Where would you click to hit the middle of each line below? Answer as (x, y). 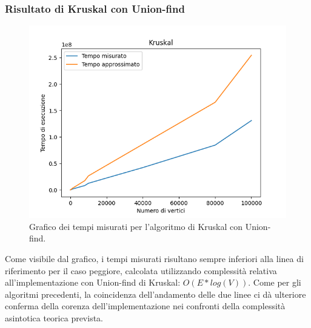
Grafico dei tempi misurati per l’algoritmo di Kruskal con (136, 226)
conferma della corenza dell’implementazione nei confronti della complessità (145, 306)
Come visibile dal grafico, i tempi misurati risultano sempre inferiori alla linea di (154, 258)
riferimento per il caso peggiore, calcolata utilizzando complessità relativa (141, 270)
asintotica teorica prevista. (54, 317)
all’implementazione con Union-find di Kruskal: (93, 282)
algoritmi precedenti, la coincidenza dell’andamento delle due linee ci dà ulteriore (155, 294)
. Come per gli (275, 282)
